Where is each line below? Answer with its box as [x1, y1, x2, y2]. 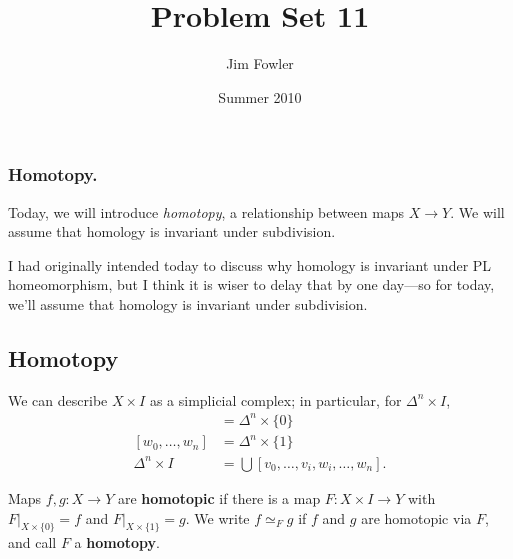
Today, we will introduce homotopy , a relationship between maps [8, 201, 405, 222]
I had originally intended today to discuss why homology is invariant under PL [8, 254, 492, 275]
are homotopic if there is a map [117, 487, 321, 508]
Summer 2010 [218, 86, 302, 107]
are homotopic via [361, 507, 472, 528]
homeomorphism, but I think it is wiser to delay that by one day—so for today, [8, 274, 495, 295]
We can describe [8, 389, 108, 410]
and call [8, 532, 57, 553]
